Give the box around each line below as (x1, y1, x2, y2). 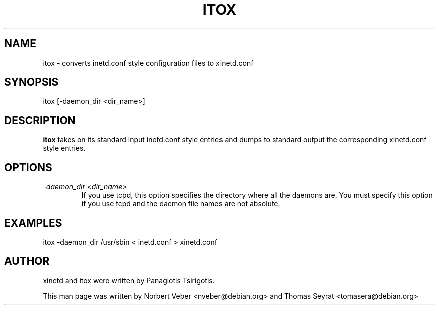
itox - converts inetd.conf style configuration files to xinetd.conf (43, 58, 254, 67)
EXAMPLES (4, 216, 62, 229)
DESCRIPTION (4, 114, 76, 127)
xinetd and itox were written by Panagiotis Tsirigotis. (43, 276, 215, 285)
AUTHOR (4, 255, 50, 268)
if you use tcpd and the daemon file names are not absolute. (81, 199, 280, 208)
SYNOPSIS (4, 76, 59, 89)
